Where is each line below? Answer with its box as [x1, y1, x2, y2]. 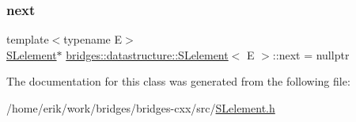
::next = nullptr [272, 46, 350, 63]
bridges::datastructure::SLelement [66, 46, 229, 63]
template [6, 31, 49, 48]
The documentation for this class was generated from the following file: [6, 73, 350, 90]
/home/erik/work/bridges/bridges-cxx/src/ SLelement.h [6, 100, 275, 116]
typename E [63, 31, 123, 48]
